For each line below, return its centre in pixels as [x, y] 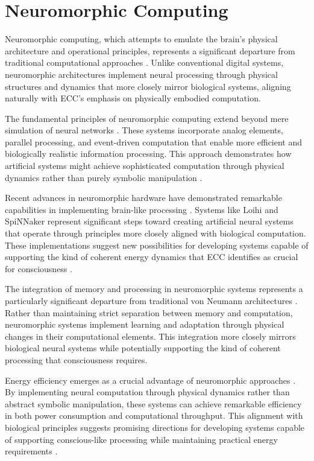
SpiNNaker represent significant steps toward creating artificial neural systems [149, 221]
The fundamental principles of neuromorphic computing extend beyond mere [147, 118]
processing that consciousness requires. [76, 359]
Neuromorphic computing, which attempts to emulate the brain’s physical [141, 39]
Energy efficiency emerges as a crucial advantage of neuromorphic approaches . [150, 380]
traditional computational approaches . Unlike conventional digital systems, [144, 62]
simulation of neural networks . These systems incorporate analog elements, [144, 130]
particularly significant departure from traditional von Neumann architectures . [151, 300]
